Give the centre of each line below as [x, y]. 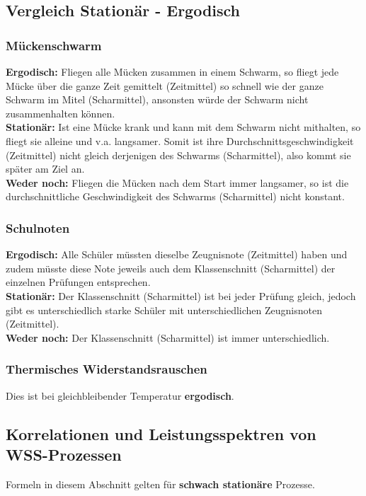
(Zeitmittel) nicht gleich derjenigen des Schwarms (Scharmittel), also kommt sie [178, 155]
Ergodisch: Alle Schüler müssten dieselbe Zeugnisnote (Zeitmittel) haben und [177, 254]
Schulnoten [38, 227]
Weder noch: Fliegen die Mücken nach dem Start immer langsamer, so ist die [177, 182]
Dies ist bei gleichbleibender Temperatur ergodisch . [120, 395]
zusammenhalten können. [61, 113]
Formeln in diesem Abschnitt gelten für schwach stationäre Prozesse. [160, 484]
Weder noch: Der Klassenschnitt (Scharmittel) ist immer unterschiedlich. [168, 337]
